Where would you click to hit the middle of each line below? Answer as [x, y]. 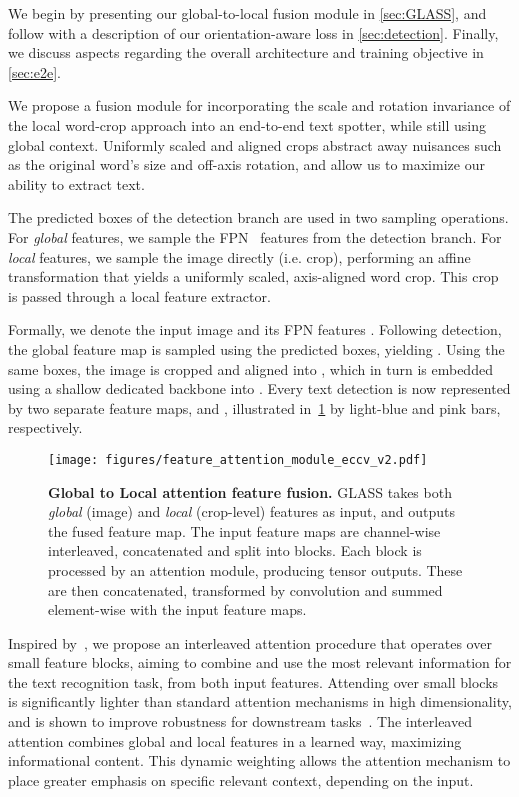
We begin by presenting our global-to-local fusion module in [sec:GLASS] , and [247, 13]
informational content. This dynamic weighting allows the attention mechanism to [259, 760]
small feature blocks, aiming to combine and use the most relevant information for [260, 662]
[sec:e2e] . [34, 71]
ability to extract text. [76, 183]
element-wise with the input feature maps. [177, 609]
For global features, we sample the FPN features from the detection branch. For [255, 236]
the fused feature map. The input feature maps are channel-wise [244, 530]
